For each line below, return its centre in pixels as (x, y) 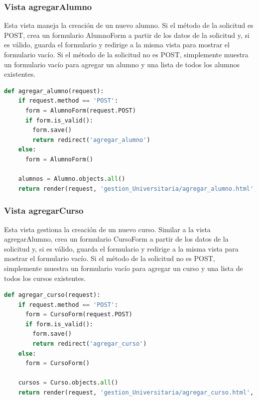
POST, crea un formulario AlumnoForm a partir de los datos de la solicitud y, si (127, 35)
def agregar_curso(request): (52, 295)
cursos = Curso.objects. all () (68, 383)
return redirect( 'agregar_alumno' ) (91, 140)
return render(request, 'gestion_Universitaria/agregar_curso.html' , (136, 393)
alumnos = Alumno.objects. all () (72, 179)
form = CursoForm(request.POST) (79, 315)
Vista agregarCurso (44, 210)
